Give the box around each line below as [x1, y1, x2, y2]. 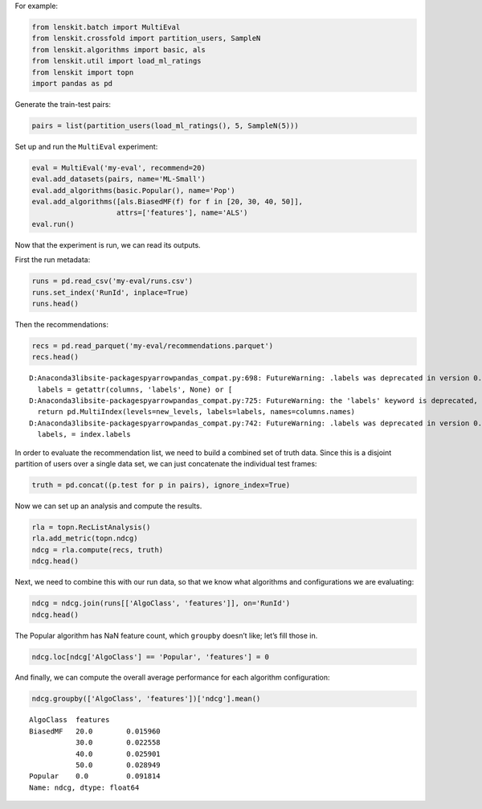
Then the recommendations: [14, 319, 108, 329]
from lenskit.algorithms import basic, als [31, 45, 206, 54]
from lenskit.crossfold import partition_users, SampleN [31, 34, 261, 43]
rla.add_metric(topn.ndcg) [31, 534, 138, 543]
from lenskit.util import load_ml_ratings [31, 56, 202, 66]
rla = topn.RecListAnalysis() [31, 523, 151, 532]
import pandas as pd [31, 79, 112, 88]
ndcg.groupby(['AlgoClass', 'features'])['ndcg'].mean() [31, 694, 261, 704]
